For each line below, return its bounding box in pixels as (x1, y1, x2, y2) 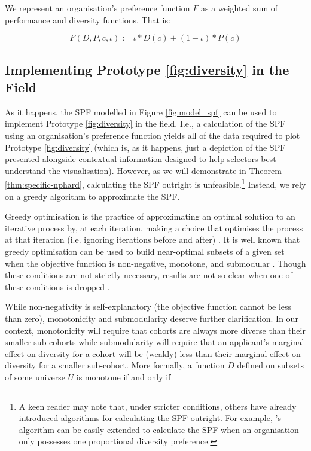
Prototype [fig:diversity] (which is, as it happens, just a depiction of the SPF (5, 141, 286, 153)
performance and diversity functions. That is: (5, 13, 170, 26)
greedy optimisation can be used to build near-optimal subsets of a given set (5, 245, 285, 257)
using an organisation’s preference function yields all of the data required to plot (5, 129, 300, 141)
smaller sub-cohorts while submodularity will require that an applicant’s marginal (5, 336, 304, 348)
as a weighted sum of (200, 2, 278, 14)
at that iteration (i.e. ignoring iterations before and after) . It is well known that (5, 233, 300, 246)
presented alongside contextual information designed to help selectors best (5, 153, 276, 165)
